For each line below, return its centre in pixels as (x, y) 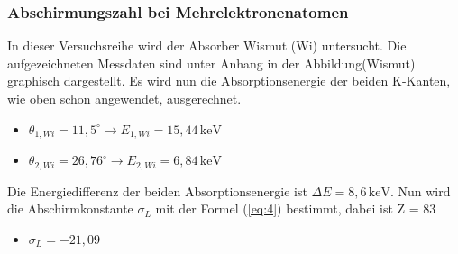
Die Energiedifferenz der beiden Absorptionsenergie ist (157, 190)
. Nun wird (420, 190)
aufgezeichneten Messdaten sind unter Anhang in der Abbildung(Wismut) (211, 63)
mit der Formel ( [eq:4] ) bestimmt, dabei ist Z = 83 (296, 209)
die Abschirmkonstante (70, 209)
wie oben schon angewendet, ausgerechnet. (124, 98)
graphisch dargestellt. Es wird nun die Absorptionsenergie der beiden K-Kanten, (229, 81)
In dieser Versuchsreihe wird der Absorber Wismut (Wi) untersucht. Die (207, 45)
